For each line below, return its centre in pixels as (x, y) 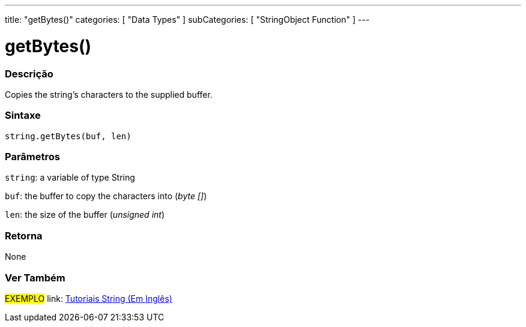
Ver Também (35, 277)
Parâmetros (32, 157)
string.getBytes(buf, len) (68, 136)
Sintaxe (23, 115)
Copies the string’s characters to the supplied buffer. (109, 94)
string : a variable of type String (70, 178)
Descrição (29, 73)
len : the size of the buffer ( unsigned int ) (85, 215)
